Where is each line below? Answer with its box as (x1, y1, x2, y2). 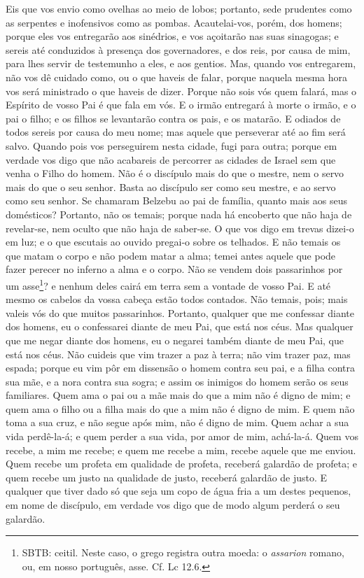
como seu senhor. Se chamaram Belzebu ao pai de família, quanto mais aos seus (6, 193, 347, 208)
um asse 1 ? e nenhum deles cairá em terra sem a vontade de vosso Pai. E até (6, 276, 331, 292)
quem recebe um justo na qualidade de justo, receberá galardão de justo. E (6, 470, 328, 484)
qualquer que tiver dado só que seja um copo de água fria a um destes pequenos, (6, 484, 351, 498)
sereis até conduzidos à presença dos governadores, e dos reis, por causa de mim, (6, 42, 351, 57)
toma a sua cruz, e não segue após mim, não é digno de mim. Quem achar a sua (6, 415, 349, 430)
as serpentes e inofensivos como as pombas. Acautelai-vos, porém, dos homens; (6, 15, 342, 29)
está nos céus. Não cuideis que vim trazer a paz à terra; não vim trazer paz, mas (6, 346, 351, 361)
